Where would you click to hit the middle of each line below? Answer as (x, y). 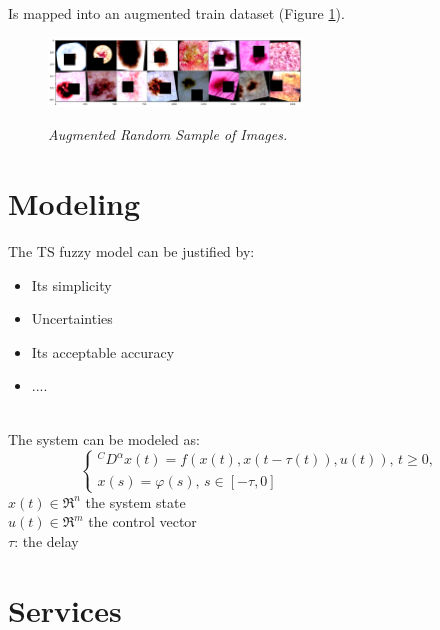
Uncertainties (72, 318)
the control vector (142, 521)
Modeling (74, 203)
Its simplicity (71, 284)
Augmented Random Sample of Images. (168, 134)
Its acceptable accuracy (103, 351)
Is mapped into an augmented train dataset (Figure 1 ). (176, 13)
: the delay (46, 540)
